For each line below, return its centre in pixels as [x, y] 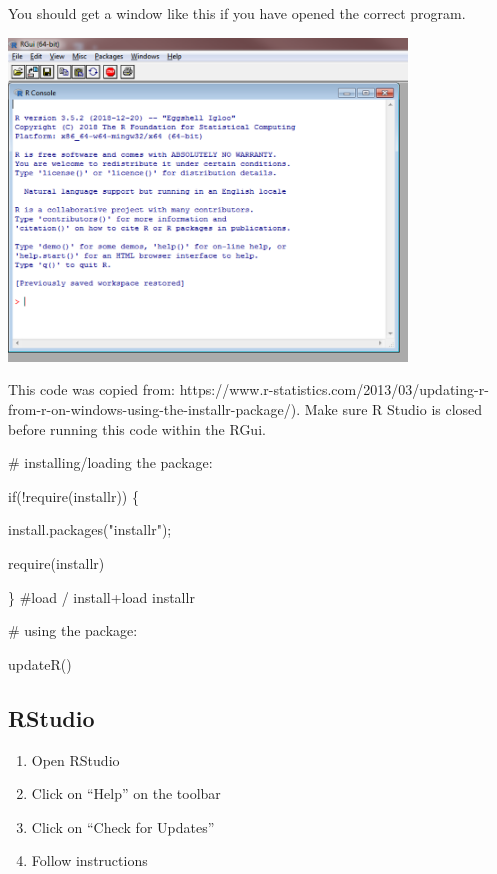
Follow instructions [89, 860]
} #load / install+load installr [101, 596]
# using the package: [73, 630]
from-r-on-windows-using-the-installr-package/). [154, 408]
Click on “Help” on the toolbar [126, 793]
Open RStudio [75, 759]
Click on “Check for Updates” [123, 826]
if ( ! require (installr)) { [73, 495]
